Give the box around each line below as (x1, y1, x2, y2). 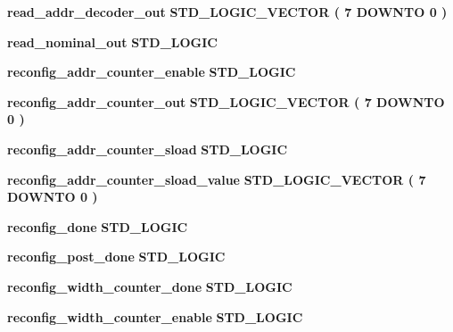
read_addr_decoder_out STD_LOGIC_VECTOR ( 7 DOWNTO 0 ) (7, 3, 448, 21)
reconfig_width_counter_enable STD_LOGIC (7, 307, 303, 326)
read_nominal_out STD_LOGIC (7, 32, 218, 51)
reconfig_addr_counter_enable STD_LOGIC (7, 62, 296, 81)
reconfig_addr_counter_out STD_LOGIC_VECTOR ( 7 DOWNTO (7, 92, 445, 111)
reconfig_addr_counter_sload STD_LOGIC (7, 139, 288, 158)
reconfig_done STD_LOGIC (7, 217, 188, 236)
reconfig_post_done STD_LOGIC (7, 247, 226, 266)
